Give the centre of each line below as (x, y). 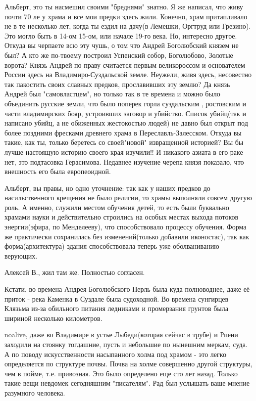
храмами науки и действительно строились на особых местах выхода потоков (122, 217)
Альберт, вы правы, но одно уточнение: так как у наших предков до (107, 188)
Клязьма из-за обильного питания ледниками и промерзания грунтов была (116, 308)
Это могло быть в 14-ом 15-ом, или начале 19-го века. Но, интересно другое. (121, 35)
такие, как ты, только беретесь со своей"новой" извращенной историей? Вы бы (124, 142)
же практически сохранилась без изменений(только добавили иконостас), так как (127, 236)
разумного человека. (35, 392)
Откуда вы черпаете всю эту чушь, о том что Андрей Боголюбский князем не (122, 45)
